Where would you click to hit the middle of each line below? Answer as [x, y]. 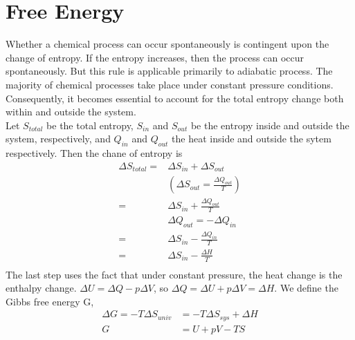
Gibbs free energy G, [50, 301]
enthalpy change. [41, 288]
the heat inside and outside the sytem [252, 139]
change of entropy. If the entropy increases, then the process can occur [155, 57]
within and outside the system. [71, 112]
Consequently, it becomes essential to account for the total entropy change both [175, 98]
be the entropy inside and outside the [270, 125]
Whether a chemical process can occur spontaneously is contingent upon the [167, 44]
